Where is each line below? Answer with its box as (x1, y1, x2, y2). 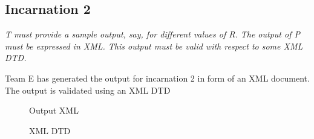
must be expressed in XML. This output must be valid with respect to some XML (5, 39, 303, 52)
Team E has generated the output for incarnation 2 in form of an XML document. (5, 71, 310, 84)
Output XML (29, 104, 79, 117)
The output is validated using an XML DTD (5, 83, 171, 96)
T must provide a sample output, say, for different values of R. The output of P (5, 28, 300, 40)
